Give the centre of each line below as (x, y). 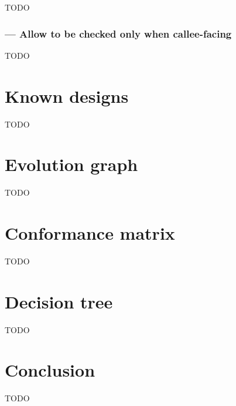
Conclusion (50, 370)
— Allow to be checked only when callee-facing (118, 33)
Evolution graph (71, 164)
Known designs (67, 95)
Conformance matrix (90, 233)
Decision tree (59, 301)
